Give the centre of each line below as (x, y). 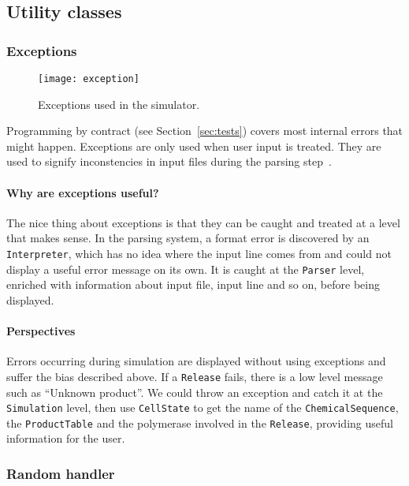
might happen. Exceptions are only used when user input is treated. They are (194, 146)
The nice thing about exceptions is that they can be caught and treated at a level (203, 222)
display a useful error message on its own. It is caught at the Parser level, (186, 269)
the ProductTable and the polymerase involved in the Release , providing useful (200, 422)
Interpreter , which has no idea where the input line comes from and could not (199, 254)
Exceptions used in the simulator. (119, 104)
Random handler (61, 473)
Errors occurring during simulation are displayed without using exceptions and (196, 361)
